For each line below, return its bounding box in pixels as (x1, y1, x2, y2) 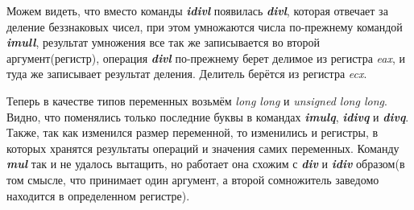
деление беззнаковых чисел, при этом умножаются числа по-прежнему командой (6, 18, 403, 35)
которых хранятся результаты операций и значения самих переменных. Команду (6, 139, 400, 156)
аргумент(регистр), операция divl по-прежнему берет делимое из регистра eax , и (6, 49, 405, 66)
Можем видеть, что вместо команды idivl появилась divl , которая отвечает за (6, 2, 388, 19)
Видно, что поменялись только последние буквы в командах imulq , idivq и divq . (6, 108, 409, 125)
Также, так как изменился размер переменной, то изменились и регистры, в (6, 124, 379, 141)
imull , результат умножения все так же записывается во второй (6, 34, 320, 51)
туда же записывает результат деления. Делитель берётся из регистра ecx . (6, 65, 367, 82)
